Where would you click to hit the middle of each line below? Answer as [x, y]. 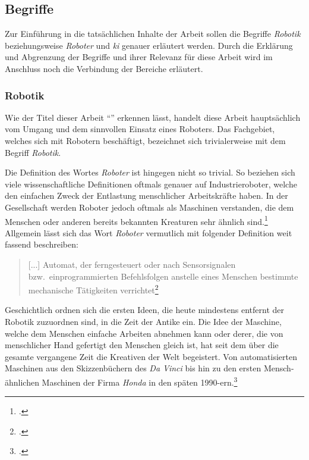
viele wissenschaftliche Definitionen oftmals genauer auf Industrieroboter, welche [151, 184]
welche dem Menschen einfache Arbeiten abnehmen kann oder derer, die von [144, 333]
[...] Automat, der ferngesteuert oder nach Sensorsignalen [132, 264]
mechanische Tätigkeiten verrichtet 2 [93, 289]
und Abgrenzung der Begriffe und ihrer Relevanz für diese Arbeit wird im [139, 57]
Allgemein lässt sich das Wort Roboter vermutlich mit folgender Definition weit [149, 232]
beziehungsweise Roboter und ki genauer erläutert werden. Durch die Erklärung [149, 45]
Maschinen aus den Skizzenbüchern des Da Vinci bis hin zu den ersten [133, 368]
